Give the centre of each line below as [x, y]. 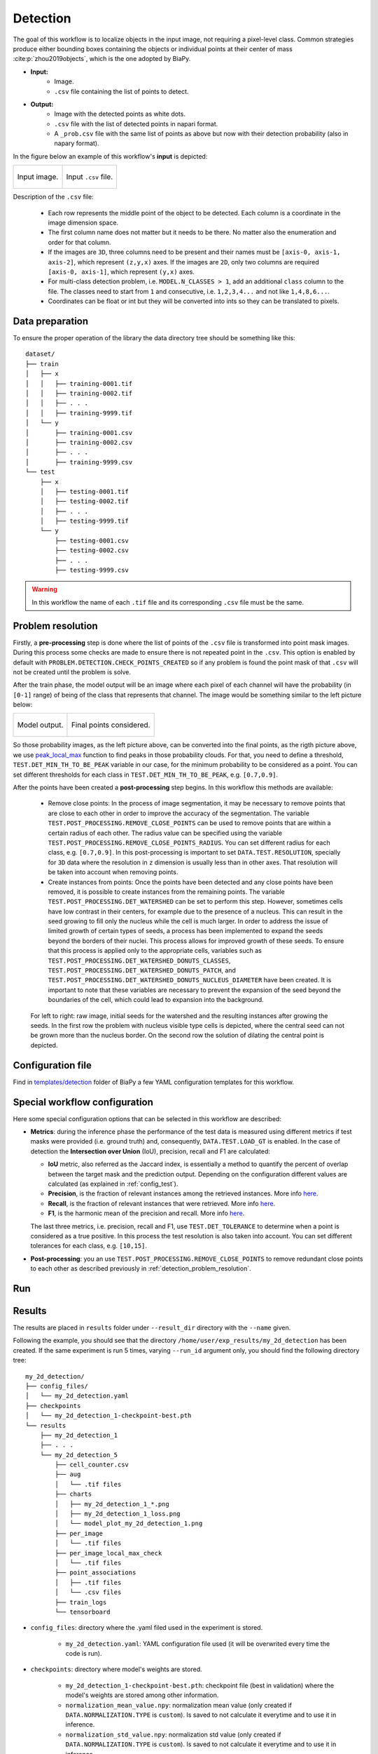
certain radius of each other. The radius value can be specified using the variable [165, 833]
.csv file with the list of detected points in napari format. [136, 123]
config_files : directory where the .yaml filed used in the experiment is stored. [147, 1628]
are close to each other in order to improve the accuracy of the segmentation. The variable [178, 813]
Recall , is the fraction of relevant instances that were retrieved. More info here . [162, 1203]
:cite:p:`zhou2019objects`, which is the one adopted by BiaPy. [102, 59]
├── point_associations [96, 1573]
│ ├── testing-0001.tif [84, 491]
